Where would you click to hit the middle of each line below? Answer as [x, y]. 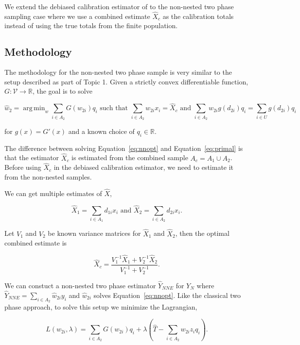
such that [114, 108]
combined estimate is [36, 243]
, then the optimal [202, 233]
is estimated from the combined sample [130, 157]
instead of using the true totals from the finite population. [91, 25]
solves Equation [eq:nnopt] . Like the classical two [167, 295]
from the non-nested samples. [48, 176]
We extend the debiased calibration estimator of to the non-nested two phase [119, 6]
